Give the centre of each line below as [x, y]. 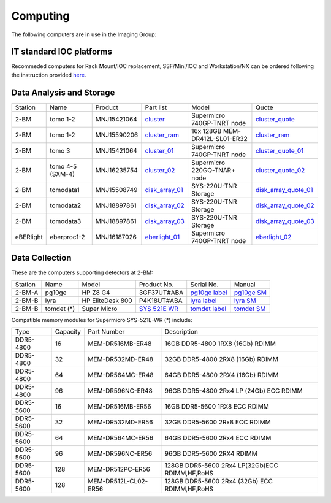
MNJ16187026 [116, 237]
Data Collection [41, 258]
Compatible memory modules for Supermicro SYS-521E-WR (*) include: [102, 320]
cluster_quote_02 [280, 170]
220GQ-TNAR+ [213, 170]
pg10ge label [209, 293]
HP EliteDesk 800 [107, 301]
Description [181, 332]
